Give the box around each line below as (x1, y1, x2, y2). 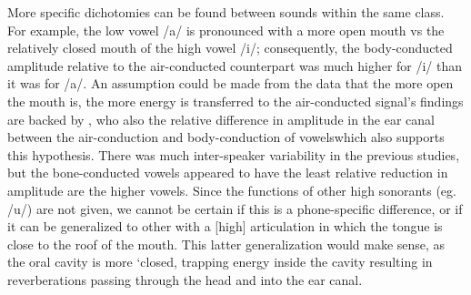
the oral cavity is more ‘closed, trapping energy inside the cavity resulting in (7, 252, 433, 271)
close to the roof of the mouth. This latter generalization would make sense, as (7, 234, 446, 253)
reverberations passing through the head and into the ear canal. (7, 270, 363, 289)
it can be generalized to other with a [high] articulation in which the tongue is (7, 217, 443, 236)
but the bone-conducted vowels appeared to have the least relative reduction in (7, 163, 448, 182)
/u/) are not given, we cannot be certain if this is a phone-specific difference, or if (7, 198, 463, 218)
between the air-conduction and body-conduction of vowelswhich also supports (7, 127, 445, 147)
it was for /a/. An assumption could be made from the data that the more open (7, 74, 454, 93)
